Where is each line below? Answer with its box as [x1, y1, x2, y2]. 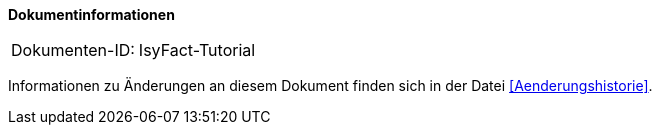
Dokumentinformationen [8, 6, 175, 23]
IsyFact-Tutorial [138, 40, 256, 60]
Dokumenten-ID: [11, 40, 135, 60]
